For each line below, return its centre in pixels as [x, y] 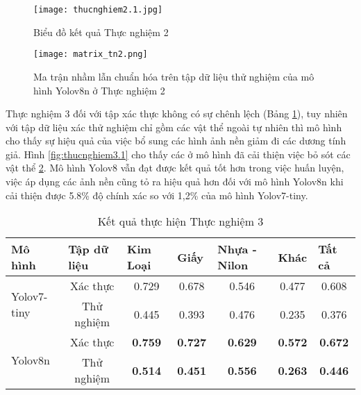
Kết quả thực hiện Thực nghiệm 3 [180, 221]
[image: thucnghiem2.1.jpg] [98, 10]
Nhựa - [237, 249]
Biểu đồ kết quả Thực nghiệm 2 [101, 32]
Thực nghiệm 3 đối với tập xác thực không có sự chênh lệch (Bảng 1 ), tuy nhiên [177, 114]
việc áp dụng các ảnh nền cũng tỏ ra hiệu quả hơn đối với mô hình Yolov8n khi [175, 182]
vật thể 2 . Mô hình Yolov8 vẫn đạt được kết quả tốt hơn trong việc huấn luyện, [175, 168]
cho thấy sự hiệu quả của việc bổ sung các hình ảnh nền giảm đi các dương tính [176, 141]
